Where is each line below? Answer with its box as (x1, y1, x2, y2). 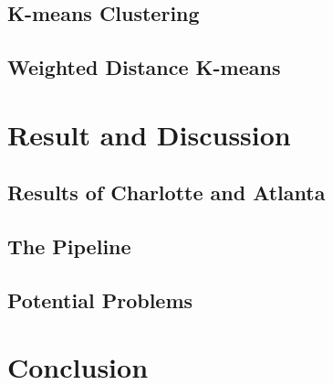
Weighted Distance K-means (7, 53, 281, 81)
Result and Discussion (7, 115, 291, 153)
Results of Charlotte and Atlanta (7, 178, 326, 207)
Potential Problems (7, 285, 193, 314)
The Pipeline (7, 232, 131, 261)
